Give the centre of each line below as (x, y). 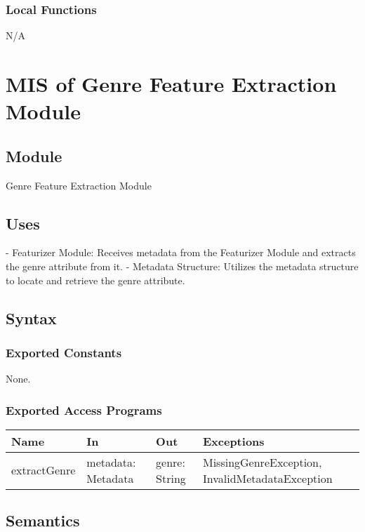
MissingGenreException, (262, 462)
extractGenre (44, 470)
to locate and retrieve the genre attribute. (95, 280)
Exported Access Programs (84, 410)
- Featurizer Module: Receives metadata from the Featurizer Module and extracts (181, 252)
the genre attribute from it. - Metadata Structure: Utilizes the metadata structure (182, 266)
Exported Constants (64, 352)
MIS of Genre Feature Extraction (171, 84)
